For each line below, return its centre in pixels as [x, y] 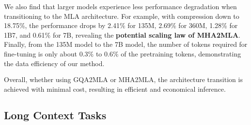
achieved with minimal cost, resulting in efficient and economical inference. [115, 89]
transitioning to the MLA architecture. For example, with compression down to [122, 16]
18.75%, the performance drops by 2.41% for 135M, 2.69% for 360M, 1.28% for [121, 25]
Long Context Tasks [55, 115]
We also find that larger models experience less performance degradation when [120, 6]
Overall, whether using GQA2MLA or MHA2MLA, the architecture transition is [123, 79]
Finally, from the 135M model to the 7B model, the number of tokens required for [126, 44]
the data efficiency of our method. [54, 63]
